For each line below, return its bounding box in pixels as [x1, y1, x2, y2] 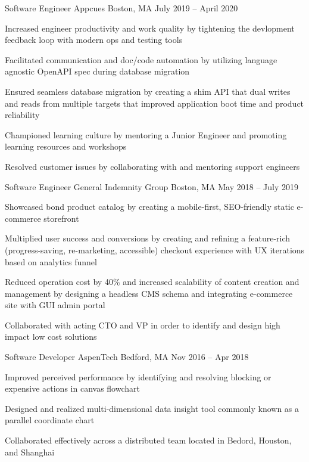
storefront [43, 212, 79, 224]
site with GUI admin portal [5, 299, 105, 311]
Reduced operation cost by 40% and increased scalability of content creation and [5, 275, 299, 288]
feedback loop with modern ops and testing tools [5, 33, 183, 46]
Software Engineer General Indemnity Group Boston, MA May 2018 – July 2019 [5, 180, 299, 193]
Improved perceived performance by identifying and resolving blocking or [5, 370, 271, 383]
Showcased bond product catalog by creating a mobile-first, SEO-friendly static [5, 200, 294, 213]
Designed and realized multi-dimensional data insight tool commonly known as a [5, 402, 299, 414]
